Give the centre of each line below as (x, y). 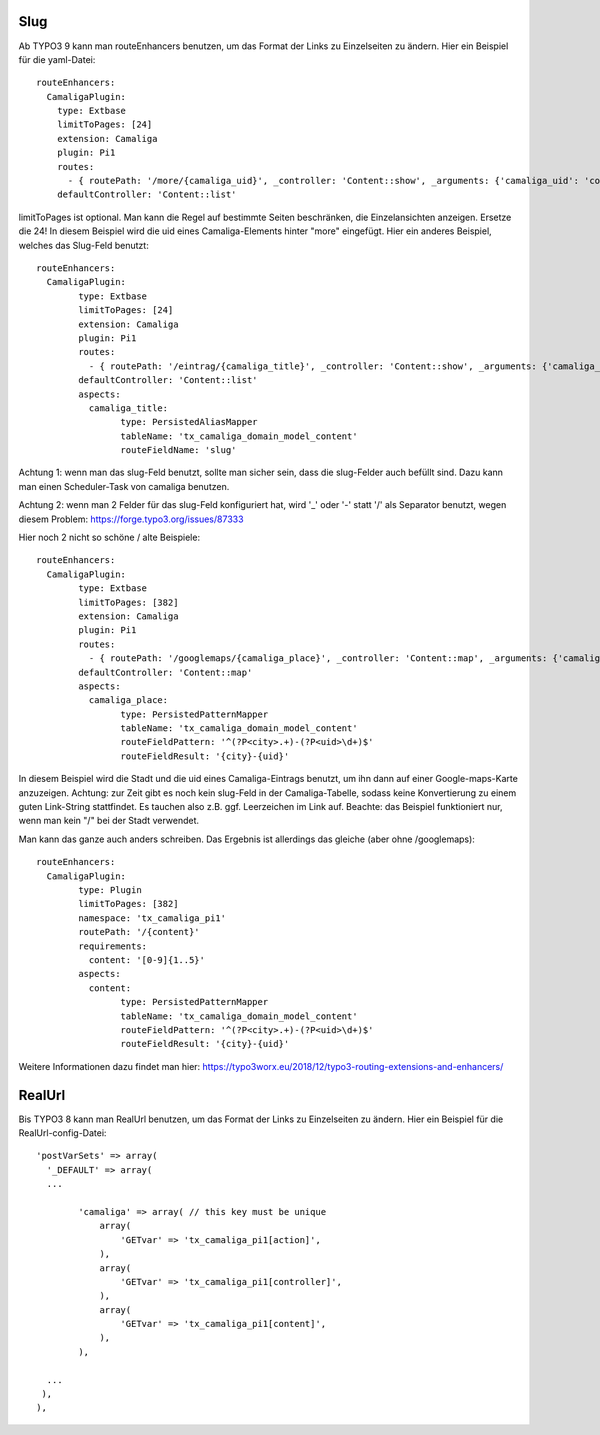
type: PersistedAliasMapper (189, 422)
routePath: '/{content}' (139, 932)
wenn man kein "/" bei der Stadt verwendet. (109, 821)
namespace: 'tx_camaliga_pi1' (152, 918)
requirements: (113, 946)
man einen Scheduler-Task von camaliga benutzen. (124, 486)
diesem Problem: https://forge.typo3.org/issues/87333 (131, 519)
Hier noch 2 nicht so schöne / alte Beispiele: (109, 537)
